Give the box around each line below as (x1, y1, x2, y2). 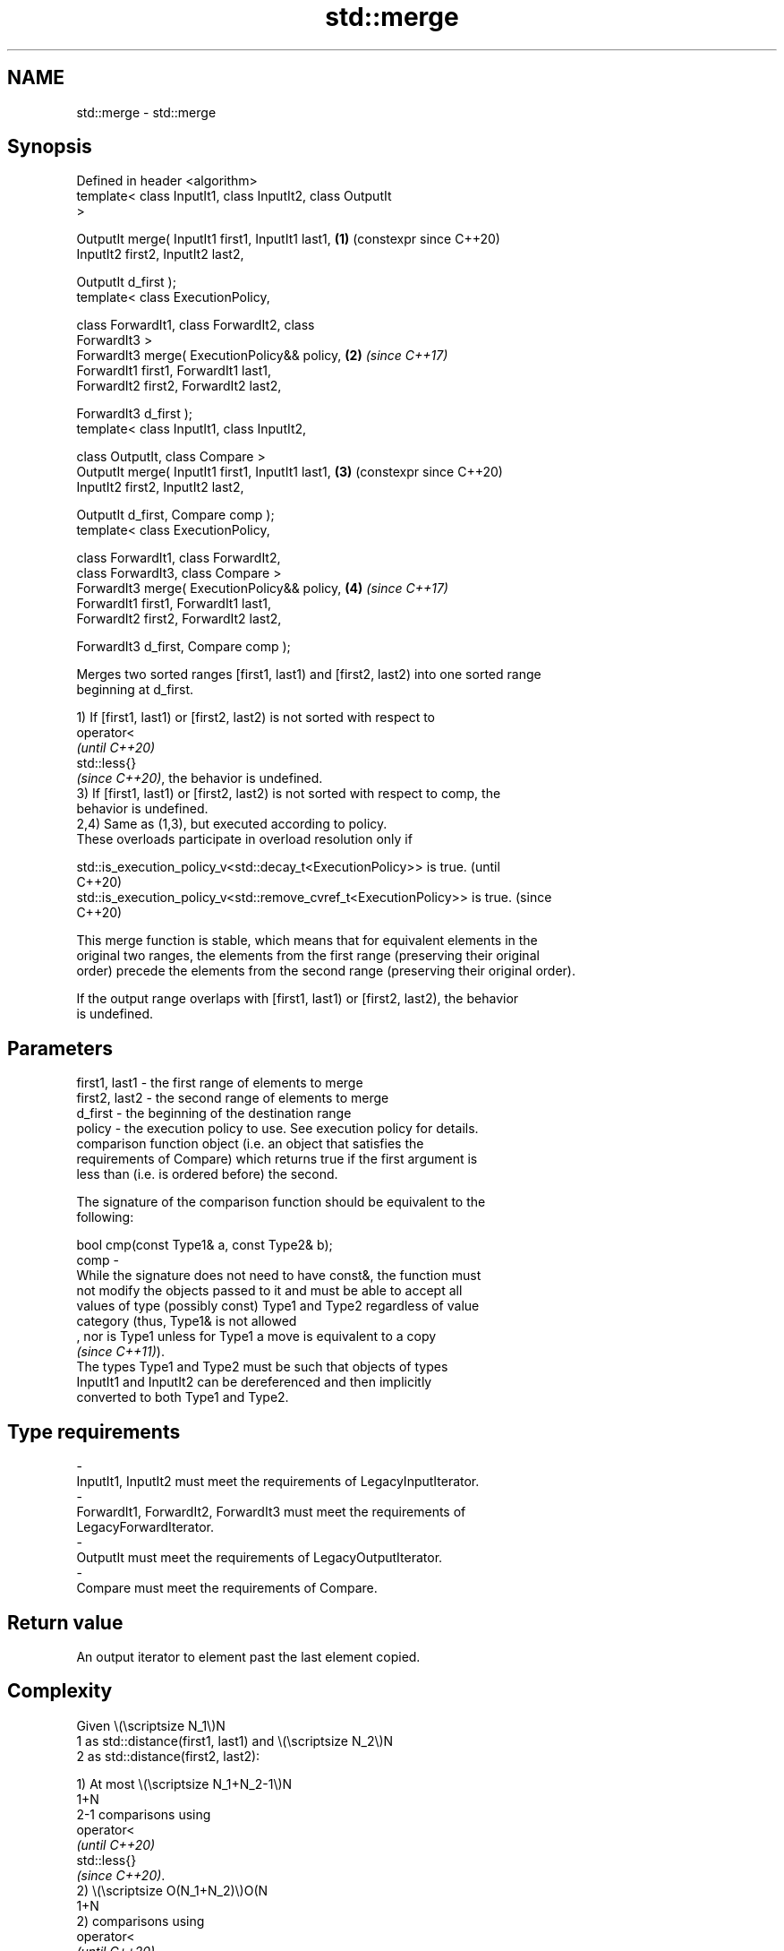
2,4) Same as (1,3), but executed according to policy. (76, 816, 388, 832)
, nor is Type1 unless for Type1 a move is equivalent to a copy (76, 1328, 437, 1345)
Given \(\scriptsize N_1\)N (76, 1717, 226, 1733)
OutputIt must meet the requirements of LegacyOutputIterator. (76, 1550, 443, 1566)
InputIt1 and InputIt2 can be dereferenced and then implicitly (76, 1374, 432, 1390)
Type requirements (7, 1420, 181, 1443)
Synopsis (7, 135, 92, 159)
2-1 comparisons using (76, 1806, 211, 1822)
